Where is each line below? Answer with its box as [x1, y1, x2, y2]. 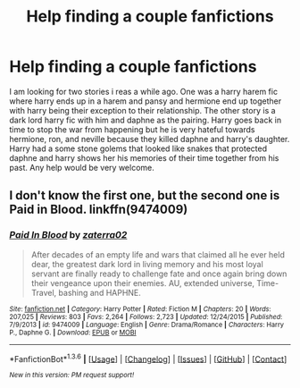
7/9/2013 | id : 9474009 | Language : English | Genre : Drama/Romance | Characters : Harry [9, 320, 284, 329]
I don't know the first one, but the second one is [9, 188, 280, 203]
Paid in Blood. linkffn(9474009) [9, 202, 188, 217]
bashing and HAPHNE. [58, 287, 141, 298]
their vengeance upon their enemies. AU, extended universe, [30, 277, 255, 288]
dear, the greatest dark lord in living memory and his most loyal [30, 258, 263, 269]
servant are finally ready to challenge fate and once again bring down [30, 268, 287, 279]
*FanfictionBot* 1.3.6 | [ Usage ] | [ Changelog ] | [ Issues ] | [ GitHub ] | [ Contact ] [9, 351, 287, 364]
